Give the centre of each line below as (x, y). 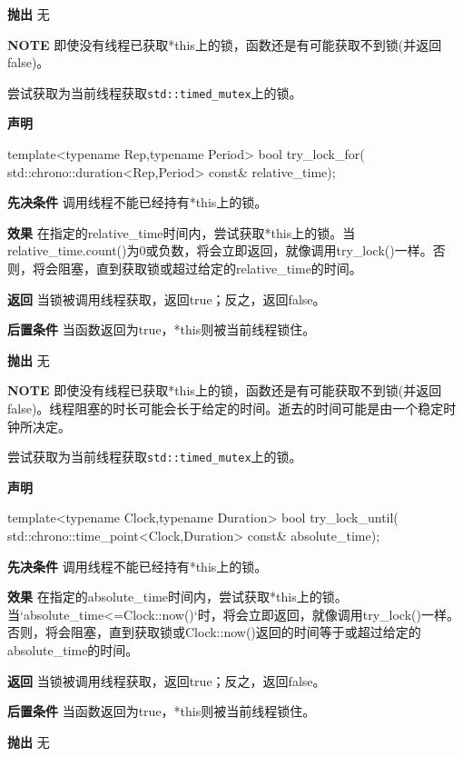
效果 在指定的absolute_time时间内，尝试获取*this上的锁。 (177, 597)
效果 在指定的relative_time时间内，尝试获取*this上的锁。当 (182, 232)
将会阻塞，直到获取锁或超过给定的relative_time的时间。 (197, 268)
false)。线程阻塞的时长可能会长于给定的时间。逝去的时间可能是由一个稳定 (226, 408)
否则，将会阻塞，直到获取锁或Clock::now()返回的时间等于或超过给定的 (214, 632)
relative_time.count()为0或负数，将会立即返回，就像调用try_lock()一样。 (220, 250)
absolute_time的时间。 (73, 649)
